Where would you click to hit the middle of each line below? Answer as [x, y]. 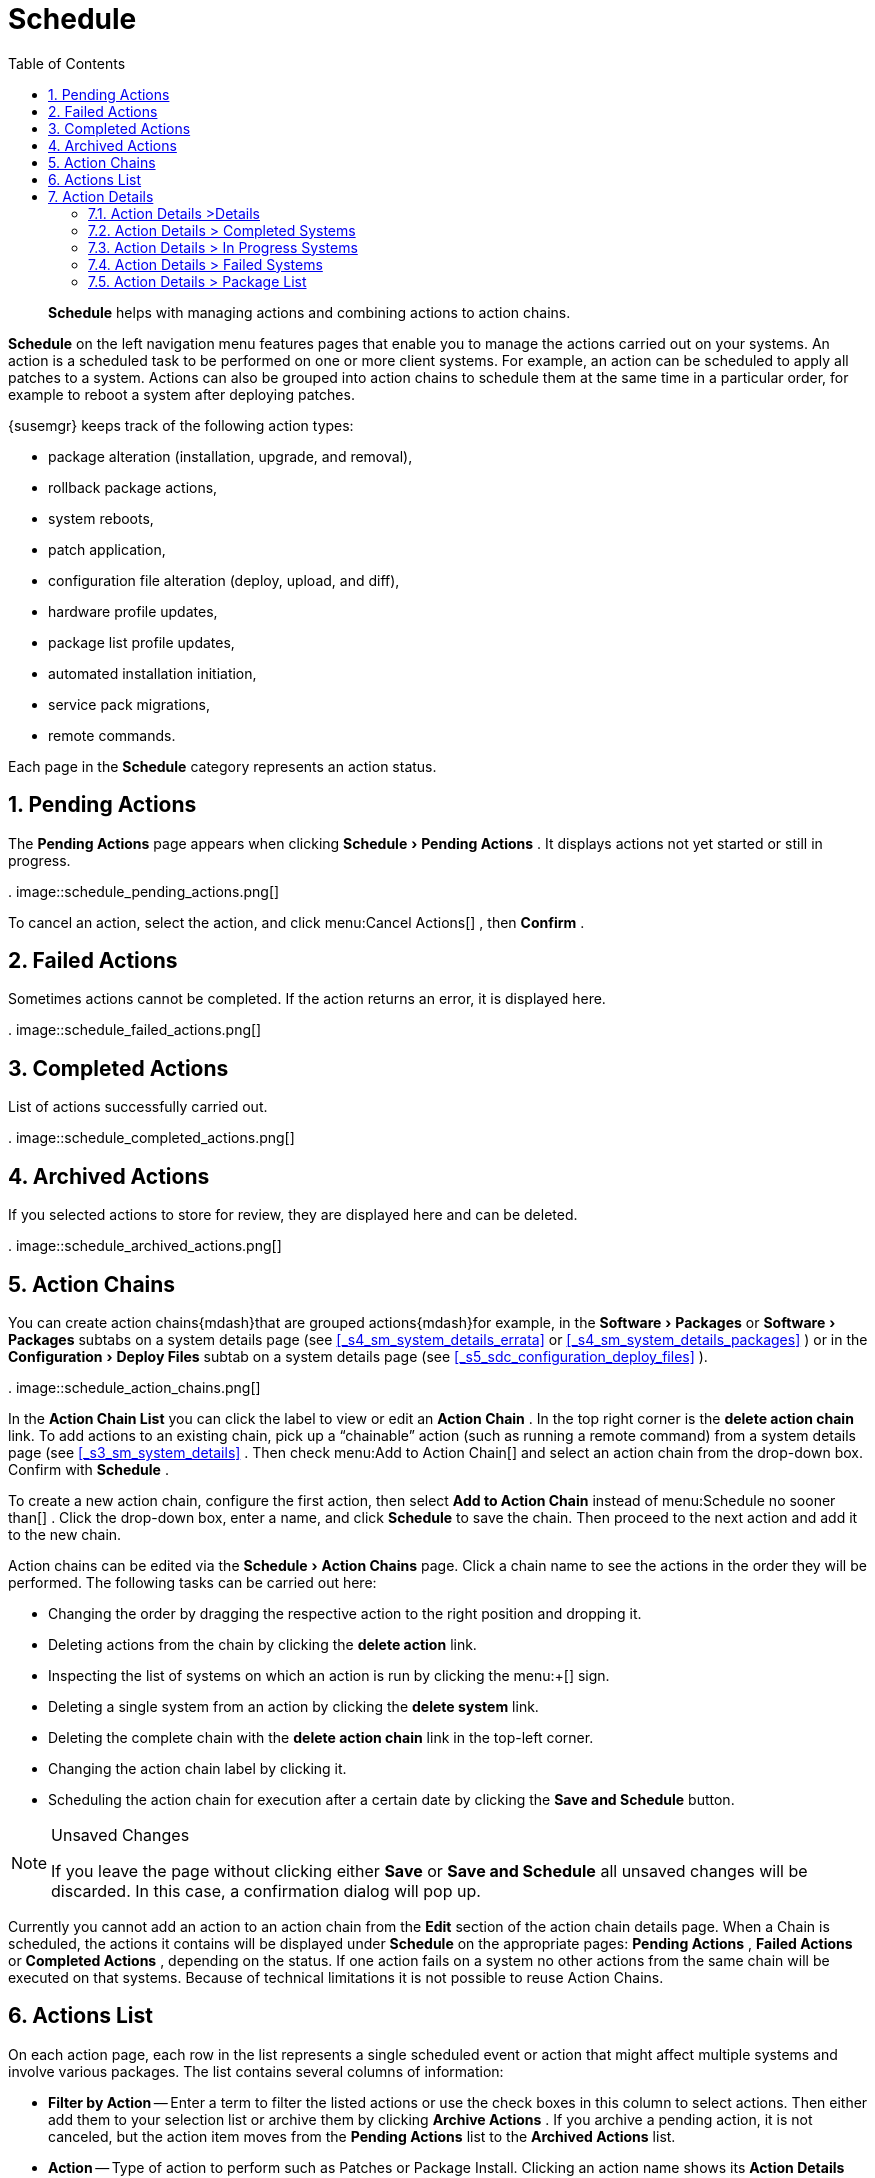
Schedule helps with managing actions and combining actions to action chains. [309, 312]
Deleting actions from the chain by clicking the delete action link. [262, 1644]
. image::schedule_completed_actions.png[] [151, 1138]
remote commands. [112, 735]
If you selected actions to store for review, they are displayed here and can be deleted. [293, 1215]
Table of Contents [67, 63]
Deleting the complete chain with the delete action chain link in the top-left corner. [321, 1737]
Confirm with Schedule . [88, 1469]
